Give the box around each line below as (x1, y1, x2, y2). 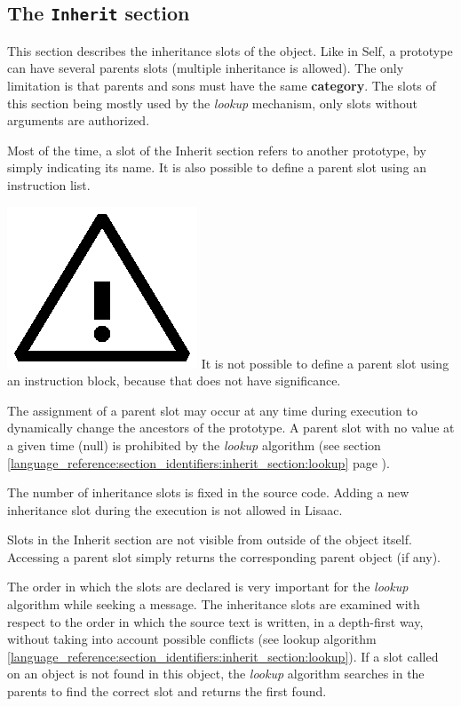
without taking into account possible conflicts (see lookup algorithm (7, 630, 377, 648)
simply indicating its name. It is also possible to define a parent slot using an (7, 158, 426, 177)
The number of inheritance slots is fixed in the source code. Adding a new (7, 483, 409, 502)
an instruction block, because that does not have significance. (7, 371, 341, 390)
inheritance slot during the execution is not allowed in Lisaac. (7, 500, 343, 519)
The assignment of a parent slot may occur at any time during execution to (7, 401, 417, 419)
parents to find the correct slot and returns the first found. (7, 682, 327, 701)
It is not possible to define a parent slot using (201, 353, 449, 372)
